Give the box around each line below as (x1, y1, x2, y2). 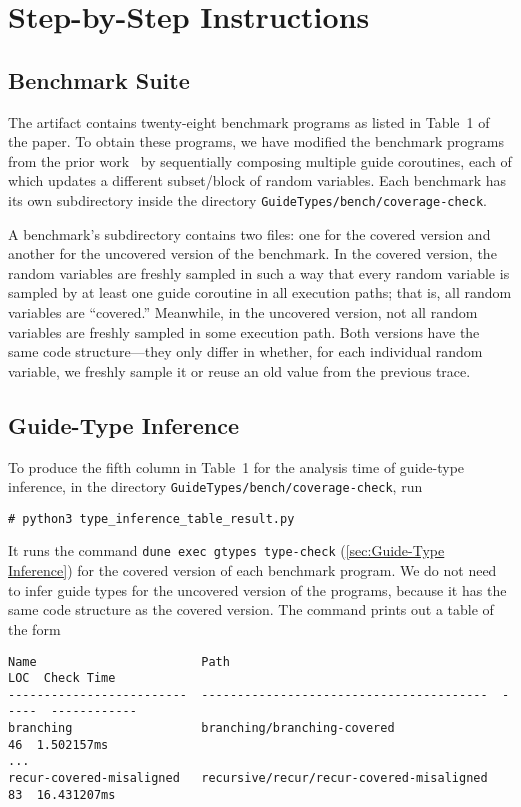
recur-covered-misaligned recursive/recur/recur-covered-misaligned (8, 771, 488, 786)
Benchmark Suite (8, 64, 190, 95)
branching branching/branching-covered (8, 721, 395, 736)
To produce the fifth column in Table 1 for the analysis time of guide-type (8, 456, 465, 477)
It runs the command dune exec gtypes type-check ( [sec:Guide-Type (8, 540, 445, 561)
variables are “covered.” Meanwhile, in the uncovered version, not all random (8, 301, 478, 322)
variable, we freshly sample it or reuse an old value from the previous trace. (8, 360, 471, 381)
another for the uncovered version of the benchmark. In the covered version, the (8, 243, 497, 264)
